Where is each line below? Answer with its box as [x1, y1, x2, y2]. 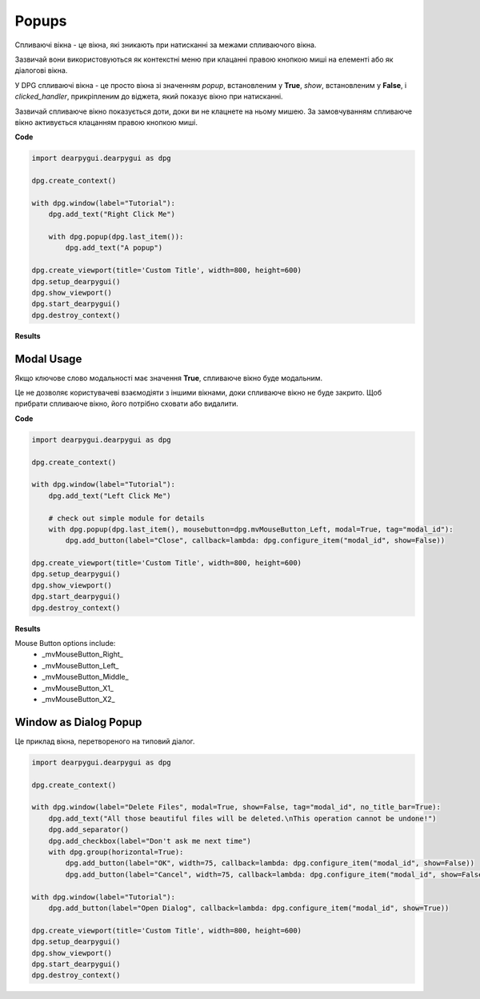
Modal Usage [14, 352, 82, 366]
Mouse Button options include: [14, 639, 116, 648]
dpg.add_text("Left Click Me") [48, 491, 171, 500]
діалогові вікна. [14, 66, 68, 75]
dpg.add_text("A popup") [65, 243, 163, 252]
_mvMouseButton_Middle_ [42, 672, 129, 682]
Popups [14, 12, 67, 30]
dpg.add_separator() [48, 825, 130, 834]
